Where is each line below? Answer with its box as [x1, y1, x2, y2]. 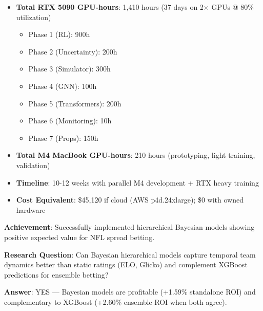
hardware [16, 204, 46, 215]
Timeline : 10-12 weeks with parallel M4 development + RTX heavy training [16, 177, 259, 188]
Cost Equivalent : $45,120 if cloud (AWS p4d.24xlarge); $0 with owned [16, 194, 244, 205]
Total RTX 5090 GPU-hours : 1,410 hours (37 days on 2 [16, 2, 204, 12]
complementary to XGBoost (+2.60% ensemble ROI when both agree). [4, 296, 227, 307]
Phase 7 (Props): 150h [28, 132, 98, 143]
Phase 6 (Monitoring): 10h [28, 115, 112, 126]
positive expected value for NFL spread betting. [4, 231, 155, 242]
